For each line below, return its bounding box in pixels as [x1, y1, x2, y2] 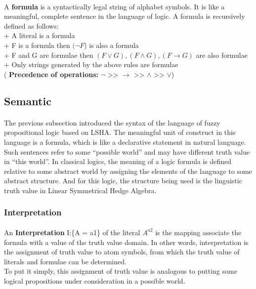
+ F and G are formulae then [4, 49, 93, 60]
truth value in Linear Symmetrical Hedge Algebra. [4, 185, 157, 195]
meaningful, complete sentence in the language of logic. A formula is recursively [4, 11, 245, 21]
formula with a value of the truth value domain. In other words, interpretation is [4, 237, 249, 247]
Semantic [4, 93, 51, 108]
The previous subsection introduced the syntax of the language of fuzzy [4, 117, 220, 127]
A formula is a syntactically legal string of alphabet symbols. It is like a [4, 1, 225, 11]
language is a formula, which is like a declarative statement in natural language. [4, 136, 246, 147]
